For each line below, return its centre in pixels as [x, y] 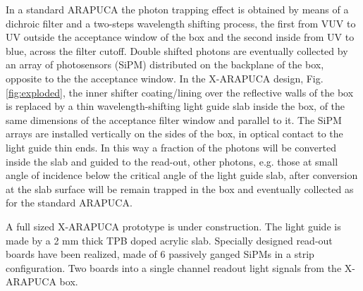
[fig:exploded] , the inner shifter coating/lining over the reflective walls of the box [180, 92]
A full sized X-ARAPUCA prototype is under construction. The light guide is [173, 226]
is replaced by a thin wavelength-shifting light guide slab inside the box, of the [176, 106]
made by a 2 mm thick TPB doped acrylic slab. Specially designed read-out [169, 240]
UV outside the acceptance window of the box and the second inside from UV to [180, 37]
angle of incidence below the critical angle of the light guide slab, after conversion [182, 175]
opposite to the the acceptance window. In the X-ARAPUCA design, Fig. [165, 78]
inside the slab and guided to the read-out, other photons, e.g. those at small [172, 161]
